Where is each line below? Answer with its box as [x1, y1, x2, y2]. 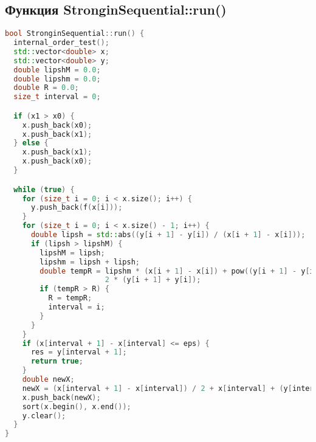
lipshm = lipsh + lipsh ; [39, 257, 140, 266]
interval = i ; [48, 303, 105, 312]
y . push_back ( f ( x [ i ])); [30, 203, 123, 212]
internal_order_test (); [13, 38, 109, 47]
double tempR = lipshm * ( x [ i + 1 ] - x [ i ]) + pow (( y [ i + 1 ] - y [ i [39, 266, 314, 275]
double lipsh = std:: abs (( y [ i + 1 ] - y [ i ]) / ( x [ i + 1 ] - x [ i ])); [30, 230, 306, 240]
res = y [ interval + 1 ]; [30, 348, 127, 357]
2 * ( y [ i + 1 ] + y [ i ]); [105, 275, 201, 285]
